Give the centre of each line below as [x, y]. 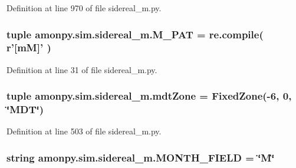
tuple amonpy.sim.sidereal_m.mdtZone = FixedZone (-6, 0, [149, 96]
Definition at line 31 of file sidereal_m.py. [82, 69]
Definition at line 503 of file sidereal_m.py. [84, 131]
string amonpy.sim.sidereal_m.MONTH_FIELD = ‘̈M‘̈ [141, 157]
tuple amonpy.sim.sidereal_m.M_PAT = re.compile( [135, 34]
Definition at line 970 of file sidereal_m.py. [84, 8]
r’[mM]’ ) [29, 47]
